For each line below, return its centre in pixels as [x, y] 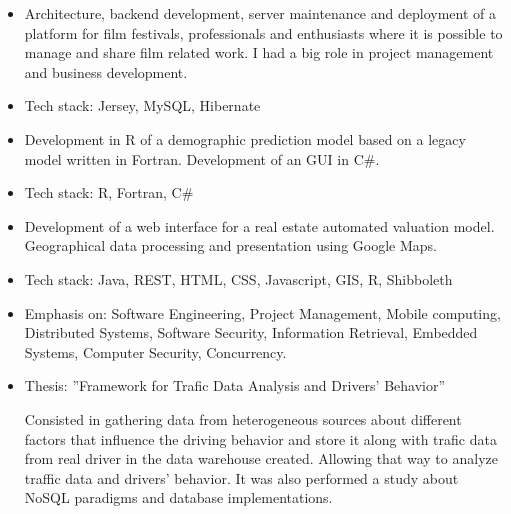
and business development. [106, 71]
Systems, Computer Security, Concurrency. [155, 351]
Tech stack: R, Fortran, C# [109, 192]
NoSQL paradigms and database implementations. [178, 497]
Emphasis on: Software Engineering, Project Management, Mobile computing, [262, 312]
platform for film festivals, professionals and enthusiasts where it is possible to [263, 32]
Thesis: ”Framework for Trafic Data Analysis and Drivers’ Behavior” [235, 385]
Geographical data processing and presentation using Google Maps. [230, 245]
